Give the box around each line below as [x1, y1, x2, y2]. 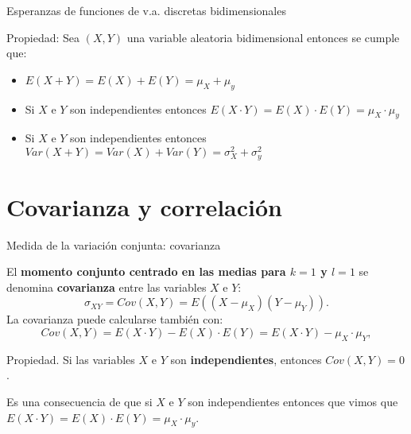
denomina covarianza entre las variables [6, 278, 207, 295]
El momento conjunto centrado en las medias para [6, 263, 286, 280]
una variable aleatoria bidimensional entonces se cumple [126, 29, 400, 45]
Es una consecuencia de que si [6, 393, 153, 409]
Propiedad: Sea [6, 29, 80, 45]
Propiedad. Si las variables [6, 351, 135, 367]
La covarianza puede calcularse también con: [6, 311, 223, 327]
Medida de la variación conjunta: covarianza [6, 236, 221, 253]
